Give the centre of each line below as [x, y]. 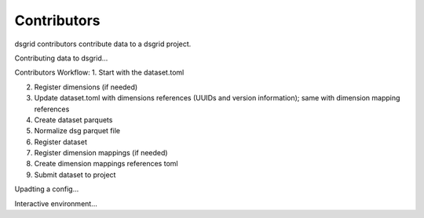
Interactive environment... [56, 203]
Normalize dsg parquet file [77, 131]
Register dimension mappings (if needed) [101, 153]
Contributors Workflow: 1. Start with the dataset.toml [99, 73]
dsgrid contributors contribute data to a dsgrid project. [103, 44]
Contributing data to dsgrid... [61, 58]
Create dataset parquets [73, 120]
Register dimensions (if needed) [86, 87]
